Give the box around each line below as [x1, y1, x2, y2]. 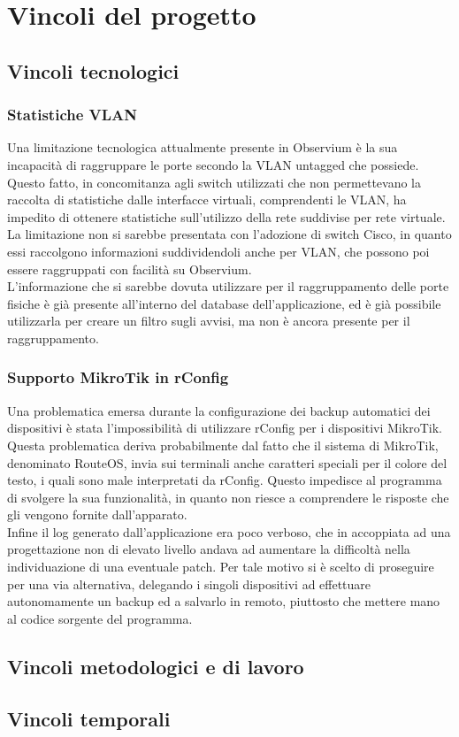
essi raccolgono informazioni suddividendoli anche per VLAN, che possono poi [7, 242, 430, 260]
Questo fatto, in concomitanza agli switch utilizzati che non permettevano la [7, 173, 422, 191]
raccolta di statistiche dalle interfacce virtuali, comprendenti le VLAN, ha [7, 190, 407, 209]
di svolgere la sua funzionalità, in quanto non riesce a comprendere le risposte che [7, 487, 449, 506]
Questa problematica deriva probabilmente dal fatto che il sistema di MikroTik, [7, 435, 439, 454]
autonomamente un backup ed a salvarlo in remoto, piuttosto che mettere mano [7, 592, 440, 610]
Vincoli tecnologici [7, 57, 180, 84]
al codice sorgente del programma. [7, 609, 193, 627]
